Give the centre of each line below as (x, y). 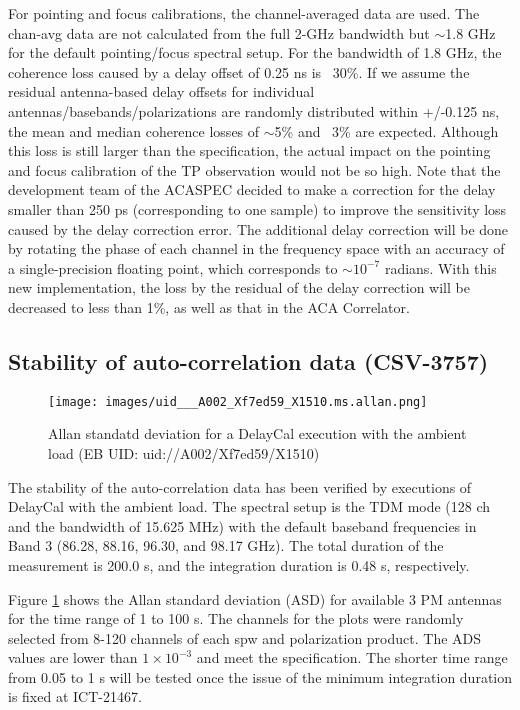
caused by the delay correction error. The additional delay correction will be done (258, 228)
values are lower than (73, 657)
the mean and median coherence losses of (134, 130)
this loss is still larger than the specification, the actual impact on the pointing (249, 150)
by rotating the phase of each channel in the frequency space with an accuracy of (256, 248)
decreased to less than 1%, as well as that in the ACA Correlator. (209, 306)
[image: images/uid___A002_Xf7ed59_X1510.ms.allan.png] (238, 401)
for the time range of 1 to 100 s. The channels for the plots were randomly (236, 618)
